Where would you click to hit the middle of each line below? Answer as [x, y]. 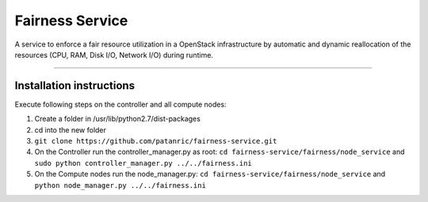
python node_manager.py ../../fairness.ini [120, 185]
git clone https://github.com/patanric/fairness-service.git [156, 141]
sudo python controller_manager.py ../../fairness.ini [143, 163]
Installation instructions [75, 86]
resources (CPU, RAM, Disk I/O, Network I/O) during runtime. [114, 54]
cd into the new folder [71, 129]
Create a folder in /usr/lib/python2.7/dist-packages [118, 119]
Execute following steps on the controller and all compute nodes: [120, 104]
